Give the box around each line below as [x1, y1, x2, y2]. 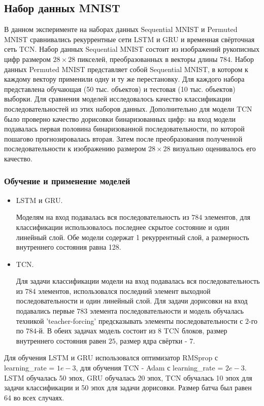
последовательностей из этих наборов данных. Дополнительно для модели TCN [4, 103, 252, 114]
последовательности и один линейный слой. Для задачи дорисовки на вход [16, 295, 248, 306]
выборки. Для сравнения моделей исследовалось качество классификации [4, 93, 232, 104]
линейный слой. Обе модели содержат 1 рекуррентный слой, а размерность [16, 231, 249, 242]
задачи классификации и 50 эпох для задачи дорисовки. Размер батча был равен [4, 382, 252, 393]
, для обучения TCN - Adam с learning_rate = [76, 362, 223, 373]
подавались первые [16, 306, 75, 316]
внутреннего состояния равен [16, 335, 107, 346]
